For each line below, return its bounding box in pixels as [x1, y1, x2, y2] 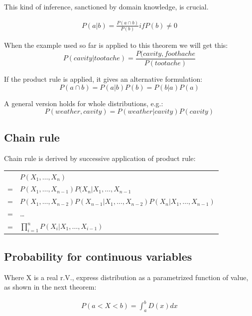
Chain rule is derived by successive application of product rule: [4, 153, 196, 163]
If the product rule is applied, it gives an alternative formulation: [4, 73, 203, 84]
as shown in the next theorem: [4, 282, 97, 292]
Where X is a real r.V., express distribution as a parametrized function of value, [4, 272, 249, 282]
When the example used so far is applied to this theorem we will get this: [4, 40, 228, 50]
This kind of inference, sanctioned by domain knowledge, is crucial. [4, 1, 209, 11]
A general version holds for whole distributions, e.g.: [4, 98, 163, 108]
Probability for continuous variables [4, 248, 192, 264]
